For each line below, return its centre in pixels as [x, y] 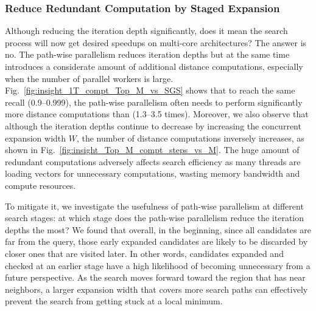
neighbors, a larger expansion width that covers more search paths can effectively [156, 289]
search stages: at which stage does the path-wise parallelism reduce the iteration [155, 218]
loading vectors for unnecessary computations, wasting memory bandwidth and [153, 173]
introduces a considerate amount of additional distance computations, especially [154, 66]
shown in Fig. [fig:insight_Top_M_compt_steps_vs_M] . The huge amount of [152, 150]
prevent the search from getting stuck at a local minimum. [114, 301]
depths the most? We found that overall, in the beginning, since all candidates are [158, 229]
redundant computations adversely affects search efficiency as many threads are [153, 161]
